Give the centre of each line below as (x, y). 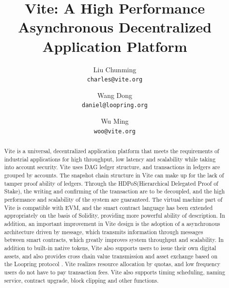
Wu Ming (115, 121)
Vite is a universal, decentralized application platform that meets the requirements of (112, 151)
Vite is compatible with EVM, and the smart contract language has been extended (108, 207)
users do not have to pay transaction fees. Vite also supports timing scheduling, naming (114, 272)
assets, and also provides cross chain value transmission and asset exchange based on (111, 256)
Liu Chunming (115, 69)
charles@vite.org (115, 80)
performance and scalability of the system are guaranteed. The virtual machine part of (113, 199)
